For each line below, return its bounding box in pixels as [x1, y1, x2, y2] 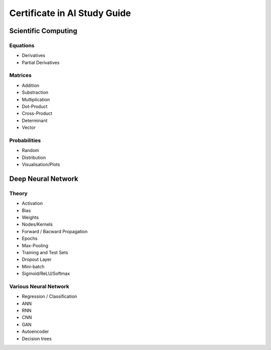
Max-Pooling [22, 242, 49, 248]
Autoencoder [22, 328, 49, 334]
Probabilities [9, 137, 41, 144]
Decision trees [22, 335, 52, 341]
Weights [22, 215, 39, 221]
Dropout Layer [22, 256, 52, 263]
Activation [22, 201, 43, 207]
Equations [9, 42, 35, 49]
